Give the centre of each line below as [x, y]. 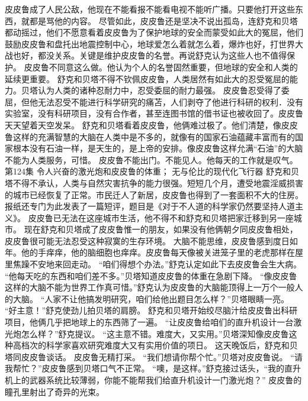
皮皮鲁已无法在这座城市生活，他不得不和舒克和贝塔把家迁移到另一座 [161, 217]
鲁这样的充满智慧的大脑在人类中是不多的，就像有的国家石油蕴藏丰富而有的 [150, 136]
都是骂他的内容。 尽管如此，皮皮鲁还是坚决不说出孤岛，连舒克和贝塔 [163, 20]
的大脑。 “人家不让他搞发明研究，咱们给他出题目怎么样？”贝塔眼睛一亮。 [147, 298]
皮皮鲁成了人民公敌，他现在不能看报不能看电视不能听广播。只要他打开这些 [150, 9]
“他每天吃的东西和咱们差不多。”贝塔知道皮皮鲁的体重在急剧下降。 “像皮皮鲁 [151, 275]
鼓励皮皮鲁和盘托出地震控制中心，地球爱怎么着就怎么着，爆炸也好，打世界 [150, 43]
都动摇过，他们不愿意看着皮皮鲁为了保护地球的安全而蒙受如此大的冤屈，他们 [154, 32]
